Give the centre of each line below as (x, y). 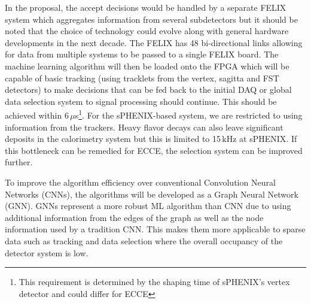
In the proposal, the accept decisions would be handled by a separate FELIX (146, 7)
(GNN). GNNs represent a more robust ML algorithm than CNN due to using (148, 206)
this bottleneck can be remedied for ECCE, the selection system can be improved (154, 150)
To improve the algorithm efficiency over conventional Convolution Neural (140, 182)
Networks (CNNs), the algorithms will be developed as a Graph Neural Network (152, 194)
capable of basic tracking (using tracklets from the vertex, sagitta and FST (142, 78)
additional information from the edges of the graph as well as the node (134, 217)
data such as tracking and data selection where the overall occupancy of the (144, 240)
